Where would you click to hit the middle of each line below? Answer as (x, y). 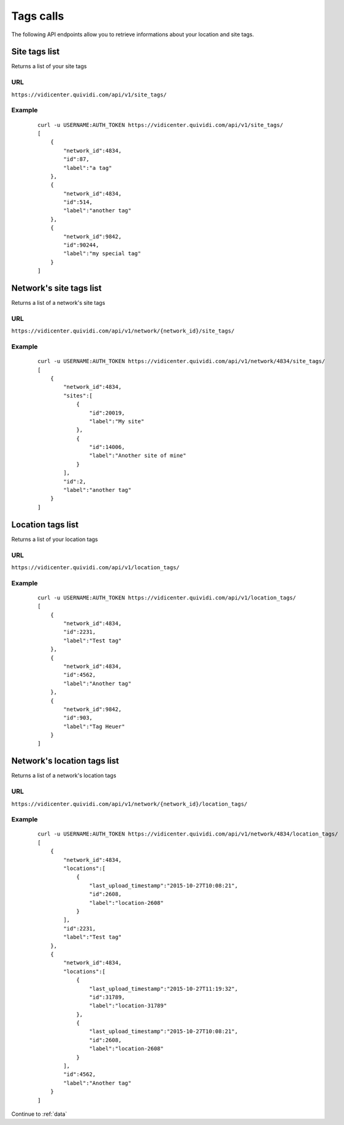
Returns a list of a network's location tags (64, 775)
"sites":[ (78, 395)
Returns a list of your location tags (55, 539)
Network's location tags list (65, 761)
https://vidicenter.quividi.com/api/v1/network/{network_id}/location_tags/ (129, 804)
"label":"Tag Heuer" (94, 726)
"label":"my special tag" (102, 254)
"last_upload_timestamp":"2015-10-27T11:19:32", (164, 989)
